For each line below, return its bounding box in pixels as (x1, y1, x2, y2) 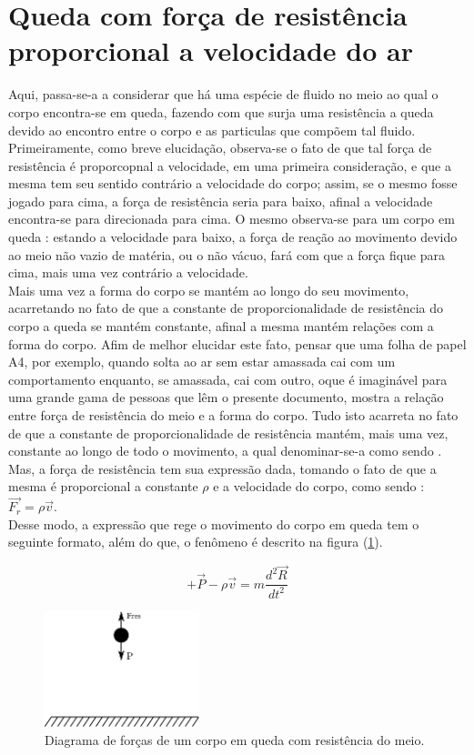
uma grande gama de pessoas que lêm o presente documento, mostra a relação (8, 388, 444, 407)
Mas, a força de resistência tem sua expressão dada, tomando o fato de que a (8, 458, 437, 478)
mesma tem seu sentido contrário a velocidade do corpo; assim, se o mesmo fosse (8, 174, 458, 193)
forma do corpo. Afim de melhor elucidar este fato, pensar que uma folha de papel (8, 334, 467, 353)
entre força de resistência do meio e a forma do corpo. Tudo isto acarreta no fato (8, 406, 459, 424)
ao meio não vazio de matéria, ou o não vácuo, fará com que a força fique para (8, 245, 446, 264)
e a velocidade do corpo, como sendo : (213, 477, 425, 496)
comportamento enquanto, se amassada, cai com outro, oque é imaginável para (8, 369, 448, 388)
